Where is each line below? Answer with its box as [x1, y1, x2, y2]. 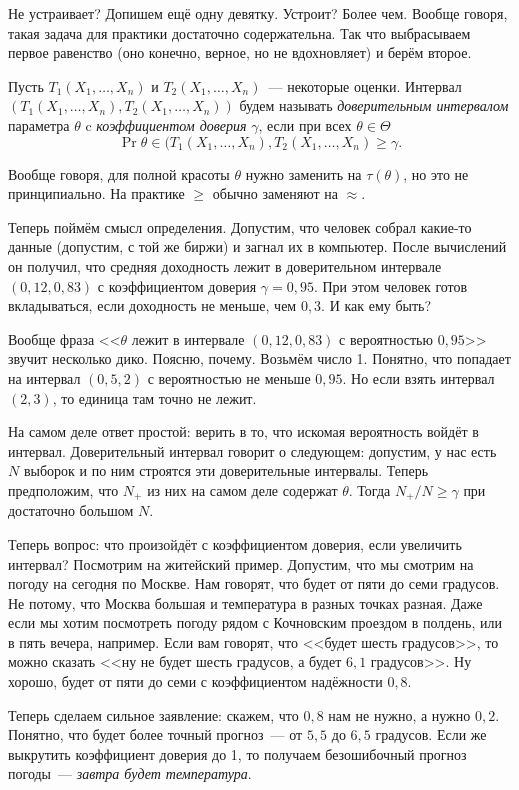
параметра [8, 114, 70, 135]
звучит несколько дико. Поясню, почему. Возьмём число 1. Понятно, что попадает [8, 348, 511, 369]
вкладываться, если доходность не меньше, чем [8, 295, 297, 316]
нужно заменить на [245, 163, 362, 184]
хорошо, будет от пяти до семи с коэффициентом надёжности [8, 671, 383, 692]
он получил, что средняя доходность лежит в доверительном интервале [8, 255, 442, 276]
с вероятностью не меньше [147, 367, 311, 388]
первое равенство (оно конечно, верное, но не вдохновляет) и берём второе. [8, 42, 472, 63]
